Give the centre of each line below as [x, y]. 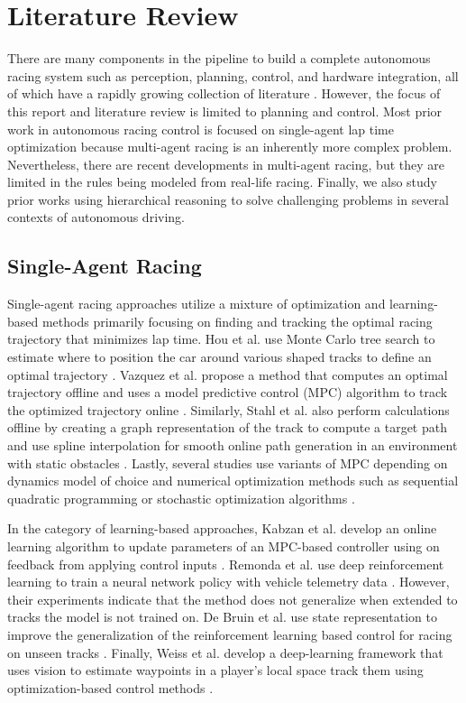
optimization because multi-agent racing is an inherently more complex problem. [230, 147]
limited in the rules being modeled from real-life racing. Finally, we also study [222, 182]
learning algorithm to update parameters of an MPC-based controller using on [224, 546]
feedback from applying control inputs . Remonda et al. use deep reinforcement [226, 564]
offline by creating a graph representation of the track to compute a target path [227, 427]
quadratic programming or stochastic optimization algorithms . [181, 498]
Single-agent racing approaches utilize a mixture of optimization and [196, 304]
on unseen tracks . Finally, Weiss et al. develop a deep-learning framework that [225, 652]
